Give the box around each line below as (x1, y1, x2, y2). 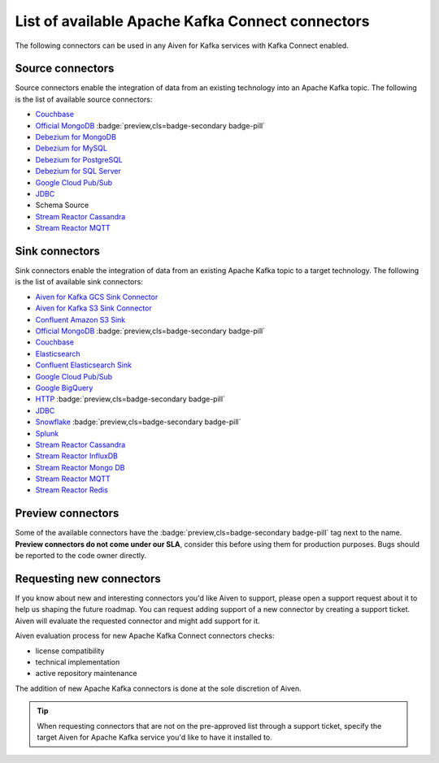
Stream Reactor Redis (35, 485, 109, 495)
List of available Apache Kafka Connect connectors (15, 12, 370, 30)
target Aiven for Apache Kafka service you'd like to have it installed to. (37, 732, 272, 742)
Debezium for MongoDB (35, 132, 117, 142)
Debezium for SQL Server (35, 167, 121, 176)
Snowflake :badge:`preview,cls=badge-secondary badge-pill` (35, 417, 241, 427)
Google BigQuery (35, 383, 93, 392)
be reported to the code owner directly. (15, 551, 146, 561)
